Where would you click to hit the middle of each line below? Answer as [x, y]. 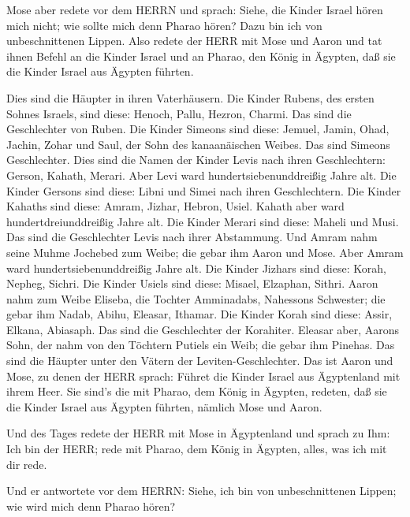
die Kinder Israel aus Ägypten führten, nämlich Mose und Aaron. [164, 406]
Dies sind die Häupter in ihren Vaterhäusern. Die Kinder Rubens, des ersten [190, 97]
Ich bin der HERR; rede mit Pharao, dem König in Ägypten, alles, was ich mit [197, 449]
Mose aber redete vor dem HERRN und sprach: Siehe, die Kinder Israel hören [195, 9]
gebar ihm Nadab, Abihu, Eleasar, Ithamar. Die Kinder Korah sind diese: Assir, [199, 314]
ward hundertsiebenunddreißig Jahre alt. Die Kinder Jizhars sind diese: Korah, [196, 268]
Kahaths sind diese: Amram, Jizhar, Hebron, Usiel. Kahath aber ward [175, 206]
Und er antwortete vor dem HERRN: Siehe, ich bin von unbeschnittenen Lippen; [201, 491]
